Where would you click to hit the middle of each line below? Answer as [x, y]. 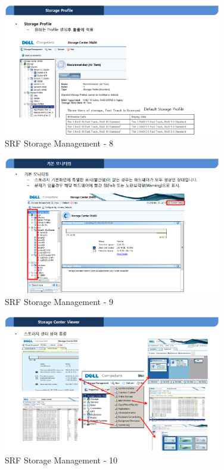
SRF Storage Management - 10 [61, 460]
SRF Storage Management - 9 [59, 301]
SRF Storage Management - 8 [59, 143]
